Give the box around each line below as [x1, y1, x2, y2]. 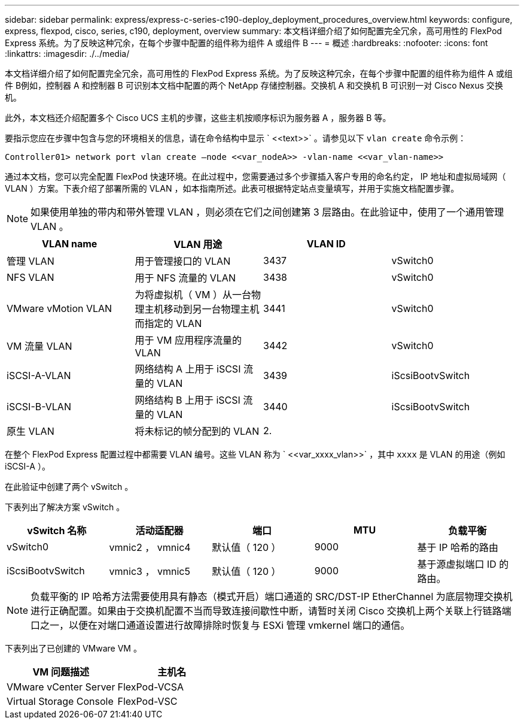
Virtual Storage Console [7, 695, 114, 707]
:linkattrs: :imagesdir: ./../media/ [5, 49, 130, 59]
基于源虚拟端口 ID [417, 558, 496, 570]
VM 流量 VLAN [7, 340, 72, 352]
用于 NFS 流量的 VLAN [135, 272, 236, 284]
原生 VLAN [7, 425, 54, 437]
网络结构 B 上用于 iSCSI [135, 394, 240, 406]
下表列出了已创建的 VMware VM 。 [5, 643, 142, 653]
